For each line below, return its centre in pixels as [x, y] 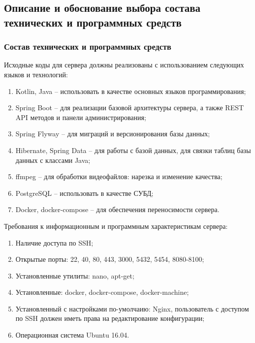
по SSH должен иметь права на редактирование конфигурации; [110, 318]
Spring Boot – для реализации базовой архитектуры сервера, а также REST [130, 108]
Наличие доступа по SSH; [54, 242]
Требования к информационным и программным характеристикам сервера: [116, 226]
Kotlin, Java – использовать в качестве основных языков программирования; [131, 91]
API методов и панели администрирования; [81, 117]
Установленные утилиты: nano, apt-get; [75, 275]
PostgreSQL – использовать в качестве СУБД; [84, 193]
